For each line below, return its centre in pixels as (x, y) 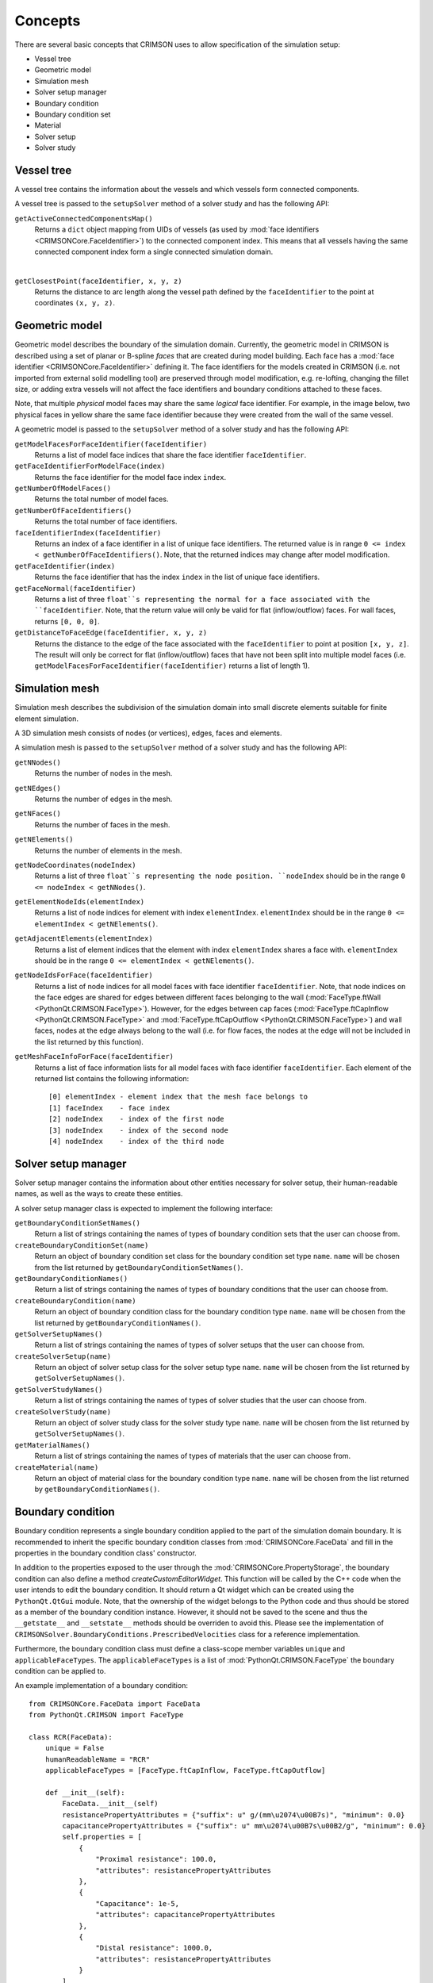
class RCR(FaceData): (71, 1737)
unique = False (75, 1748)
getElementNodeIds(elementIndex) (80, 902)
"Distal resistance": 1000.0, (154, 1948)
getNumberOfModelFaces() (63, 489)
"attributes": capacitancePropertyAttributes (186, 1915)
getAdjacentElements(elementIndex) (84, 939)
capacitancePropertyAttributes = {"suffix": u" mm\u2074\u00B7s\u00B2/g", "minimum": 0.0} (244, 1826)
